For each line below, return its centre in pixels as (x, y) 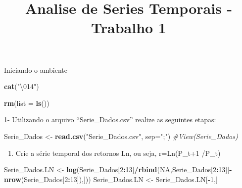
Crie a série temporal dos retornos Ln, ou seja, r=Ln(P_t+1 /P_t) (118, 153)
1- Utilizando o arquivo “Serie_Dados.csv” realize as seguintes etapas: (110, 119)
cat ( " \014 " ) (22, 86)
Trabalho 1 (129, 27)
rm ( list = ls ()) (27, 103)
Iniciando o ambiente (36, 70)
